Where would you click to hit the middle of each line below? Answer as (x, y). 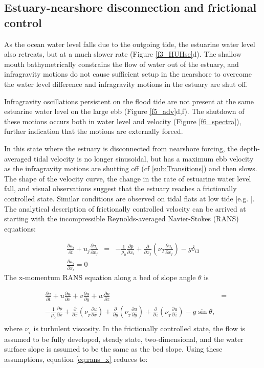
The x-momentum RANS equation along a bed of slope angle (100, 277)
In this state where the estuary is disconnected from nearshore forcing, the (121, 148)
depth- (250, 148)
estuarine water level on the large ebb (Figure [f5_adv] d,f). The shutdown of (124, 111)
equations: (20, 228)
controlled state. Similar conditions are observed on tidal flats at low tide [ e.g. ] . (129, 198)
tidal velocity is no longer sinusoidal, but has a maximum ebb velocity (144, 158)
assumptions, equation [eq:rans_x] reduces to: (76, 359)
